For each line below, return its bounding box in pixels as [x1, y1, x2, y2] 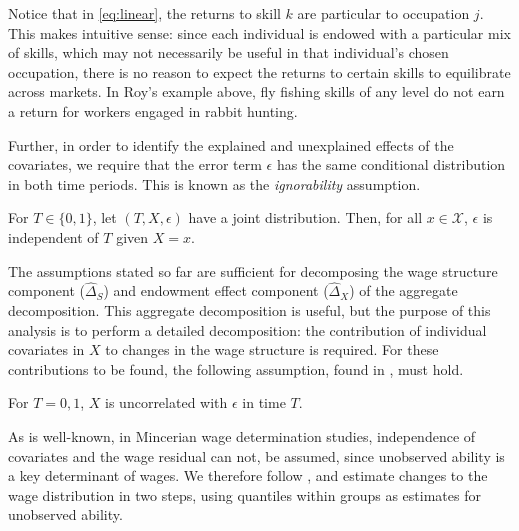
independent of [8, 226, 99, 247]
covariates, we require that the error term [8, 154, 262, 175]
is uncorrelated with [105, 392, 228, 413]
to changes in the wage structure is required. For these [105, 339, 439, 360]
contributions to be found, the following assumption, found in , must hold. [8, 358, 464, 379]
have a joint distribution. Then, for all [188, 207, 423, 228]
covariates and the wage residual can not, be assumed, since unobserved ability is [8, 445, 505, 466]
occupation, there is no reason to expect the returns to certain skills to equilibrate [8, 61, 511, 82]
